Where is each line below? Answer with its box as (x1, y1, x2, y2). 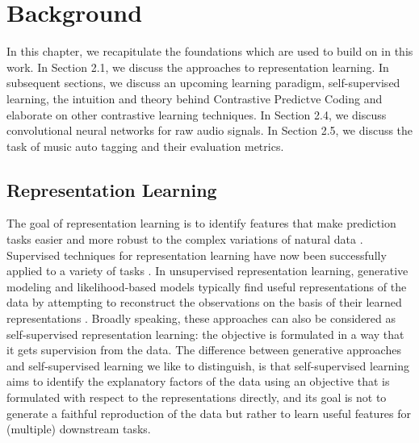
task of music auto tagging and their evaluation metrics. (6, 137, 284, 154)
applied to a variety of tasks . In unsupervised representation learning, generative (6, 262, 409, 279)
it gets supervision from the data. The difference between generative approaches (6, 341, 401, 358)
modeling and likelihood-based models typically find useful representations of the (6, 278, 407, 295)
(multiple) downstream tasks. (6, 420, 151, 437)
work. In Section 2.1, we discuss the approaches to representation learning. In (6, 58, 389, 75)
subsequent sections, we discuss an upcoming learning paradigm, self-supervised (6, 74, 400, 91)
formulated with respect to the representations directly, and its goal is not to (6, 389, 387, 406)
